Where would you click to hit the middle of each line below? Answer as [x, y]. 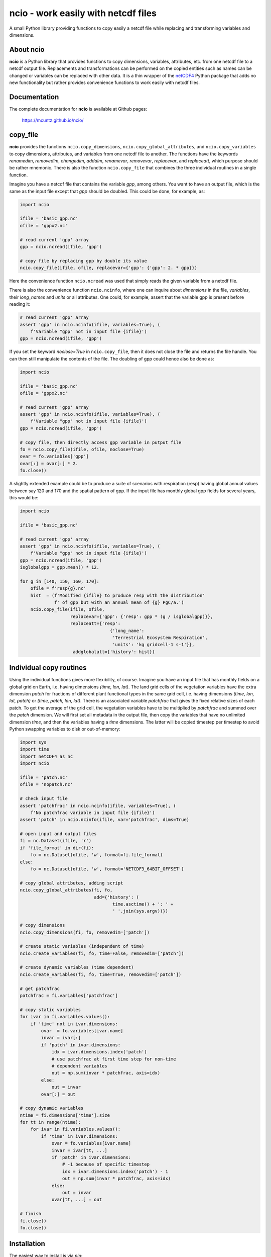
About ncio [27, 50]
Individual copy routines [48, 668]
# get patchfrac [40, 989]
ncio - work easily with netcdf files [83, 13]
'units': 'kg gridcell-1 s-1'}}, [153, 645]
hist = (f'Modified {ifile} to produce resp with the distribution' [118, 595]
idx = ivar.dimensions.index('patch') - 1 [115, 1171]
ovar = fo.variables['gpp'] [54, 457]
